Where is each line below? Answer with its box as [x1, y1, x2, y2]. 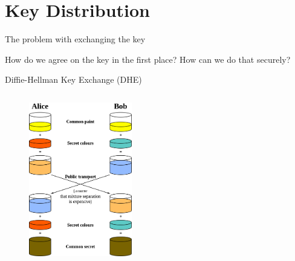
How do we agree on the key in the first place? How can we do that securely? [5, 53, 291, 65]
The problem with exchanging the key [5, 33, 146, 45]
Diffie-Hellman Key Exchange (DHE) [5, 73, 142, 86]
